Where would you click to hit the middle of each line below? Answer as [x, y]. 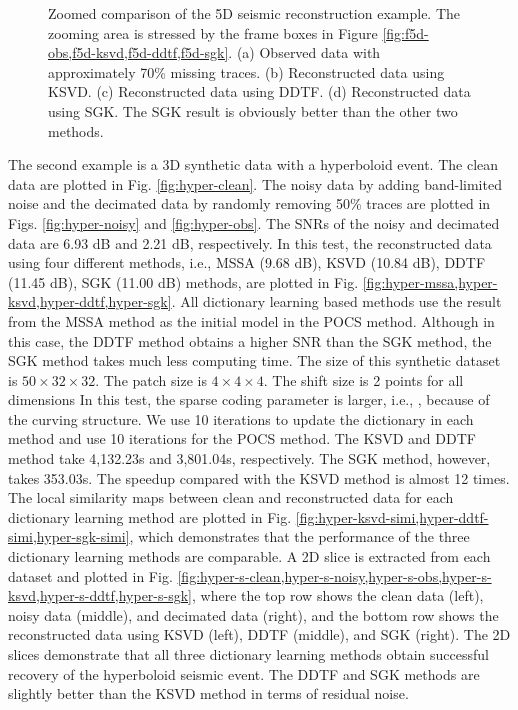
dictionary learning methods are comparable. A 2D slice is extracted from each [249, 556]
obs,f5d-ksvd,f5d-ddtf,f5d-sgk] [138, 52]
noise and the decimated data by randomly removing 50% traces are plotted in [249, 203]
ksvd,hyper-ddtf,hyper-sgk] [90, 301]
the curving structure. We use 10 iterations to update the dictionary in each [241, 418]
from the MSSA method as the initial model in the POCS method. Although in [251, 320]
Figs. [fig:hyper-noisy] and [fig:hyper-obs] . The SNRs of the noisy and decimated [254, 222]
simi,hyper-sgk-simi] [69, 536]
